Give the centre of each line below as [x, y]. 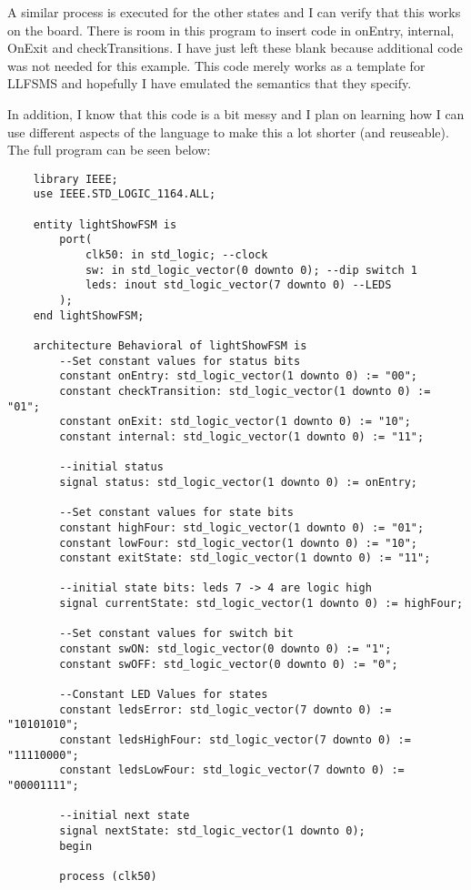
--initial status [111, 467]
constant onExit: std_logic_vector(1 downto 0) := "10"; [235, 422]
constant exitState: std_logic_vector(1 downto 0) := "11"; [245, 558]
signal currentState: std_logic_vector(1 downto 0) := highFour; [261, 604]
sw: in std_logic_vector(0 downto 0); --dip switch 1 [251, 270]
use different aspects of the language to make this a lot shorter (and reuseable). [228, 131]
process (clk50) [108, 876]
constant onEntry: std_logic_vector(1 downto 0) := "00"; [239, 376]
